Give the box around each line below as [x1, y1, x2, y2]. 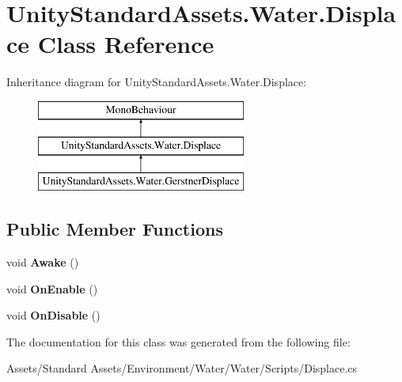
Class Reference [37, 28, 214, 60]
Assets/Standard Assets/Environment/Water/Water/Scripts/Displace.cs [6, 360, 358, 376]
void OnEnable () [6, 280, 98, 297]
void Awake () [6, 254, 79, 270]
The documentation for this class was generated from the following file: [6, 333, 351, 350]
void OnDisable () [6, 307, 100, 323]
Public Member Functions [6, 217, 223, 241]
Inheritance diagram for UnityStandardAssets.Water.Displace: [6, 74, 307, 90]
